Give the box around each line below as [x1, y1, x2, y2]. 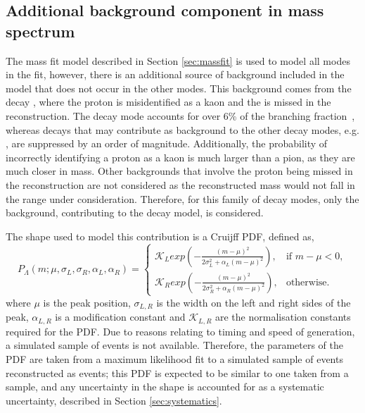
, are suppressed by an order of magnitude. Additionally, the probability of [6, 136, 328, 151]
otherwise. [286, 277, 330, 288]
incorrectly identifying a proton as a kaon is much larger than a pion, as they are [6, 149, 355, 164]
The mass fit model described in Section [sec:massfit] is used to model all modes [6, 53, 350, 68]
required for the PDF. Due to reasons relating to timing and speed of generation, [6, 323, 355, 338]
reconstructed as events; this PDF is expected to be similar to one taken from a [6, 365, 349, 380]
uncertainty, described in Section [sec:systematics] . [6, 393, 222, 407]
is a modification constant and [55, 309, 186, 324]
